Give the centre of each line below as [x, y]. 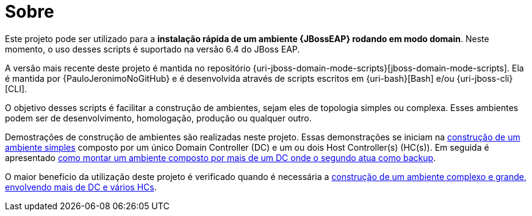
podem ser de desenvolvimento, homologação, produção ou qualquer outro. [158, 118]
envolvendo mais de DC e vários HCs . [81, 187]
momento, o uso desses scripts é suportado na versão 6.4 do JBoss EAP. [153, 49]
